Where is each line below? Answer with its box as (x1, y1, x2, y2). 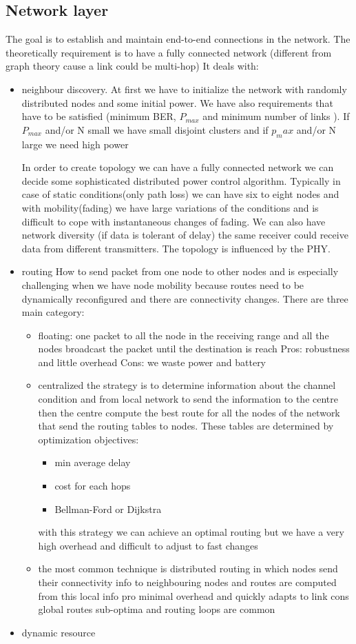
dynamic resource (21, 625, 96, 639)
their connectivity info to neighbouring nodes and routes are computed (38, 575, 337, 589)
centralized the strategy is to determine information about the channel (38, 378, 336, 392)
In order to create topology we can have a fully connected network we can (21, 160, 334, 174)
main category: (21, 305, 85, 319)
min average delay (54, 455, 131, 470)
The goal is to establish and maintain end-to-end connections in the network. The (6, 32, 350, 46)
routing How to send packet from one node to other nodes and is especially (21, 264, 339, 279)
